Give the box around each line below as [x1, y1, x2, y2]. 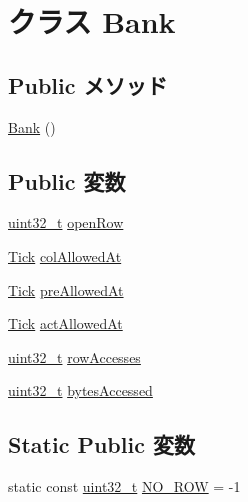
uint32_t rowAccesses [8, 346, 141, 367]
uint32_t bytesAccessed [8, 380, 153, 401]
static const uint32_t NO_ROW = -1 [8, 476, 241, 497]
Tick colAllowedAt [8, 245, 122, 266]
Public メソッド [8, 69, 168, 100]
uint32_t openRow [8, 212, 124, 233]
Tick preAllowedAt [8, 279, 124, 300]
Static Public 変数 [8, 429, 195, 460]
